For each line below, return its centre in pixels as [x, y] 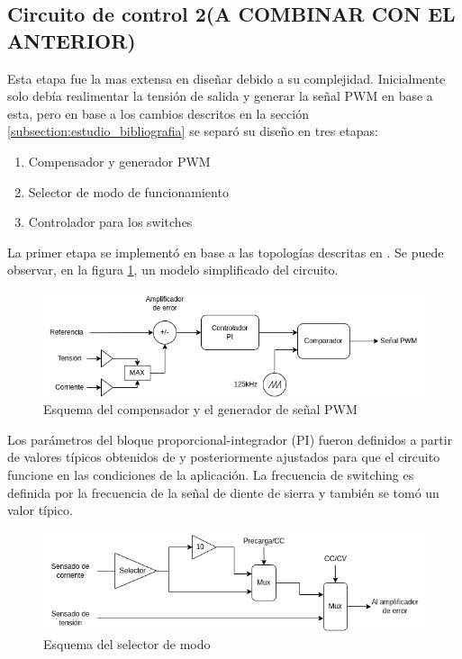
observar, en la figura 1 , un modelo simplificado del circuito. [173, 270]
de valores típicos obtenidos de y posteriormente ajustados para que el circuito [224, 457]
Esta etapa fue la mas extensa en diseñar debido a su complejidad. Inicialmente [226, 78]
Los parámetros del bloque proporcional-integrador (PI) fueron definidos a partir [230, 439]
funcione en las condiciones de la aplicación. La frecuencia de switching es [211, 475]
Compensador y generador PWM [119, 161]
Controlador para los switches [110, 222]
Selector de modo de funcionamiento [128, 191]
